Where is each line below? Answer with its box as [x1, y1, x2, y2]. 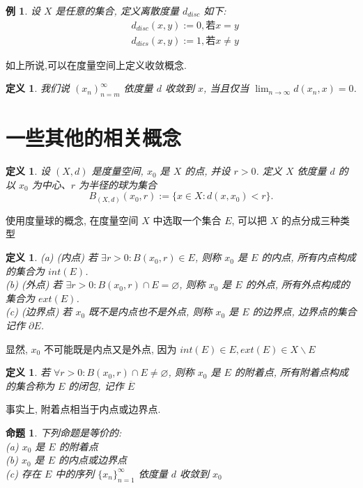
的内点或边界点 [58, 452, 127, 467]
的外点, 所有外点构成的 [245, 277, 350, 292]
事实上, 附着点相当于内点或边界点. [6, 402, 161, 416]
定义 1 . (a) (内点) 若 [6, 250, 98, 265]
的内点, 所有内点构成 [261, 250, 356, 265]
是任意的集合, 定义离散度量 [55, 3, 179, 17]
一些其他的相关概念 [6, 123, 182, 152]
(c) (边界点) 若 [6, 304, 72, 319]
